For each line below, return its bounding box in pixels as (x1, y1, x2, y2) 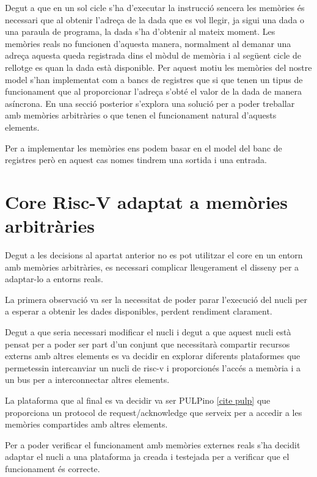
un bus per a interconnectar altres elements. (5, 373, 170, 386)
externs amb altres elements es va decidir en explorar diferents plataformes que (5, 349, 301, 362)
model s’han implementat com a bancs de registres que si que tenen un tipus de (5, 73, 303, 86)
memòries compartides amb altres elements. (5, 418, 168, 431)
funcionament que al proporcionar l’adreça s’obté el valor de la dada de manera (5, 85, 302, 98)
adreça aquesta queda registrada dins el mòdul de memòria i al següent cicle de (5, 49, 301, 62)
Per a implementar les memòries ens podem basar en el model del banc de (5, 141, 282, 154)
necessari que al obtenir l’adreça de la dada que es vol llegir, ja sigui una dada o (5, 13, 305, 26)
